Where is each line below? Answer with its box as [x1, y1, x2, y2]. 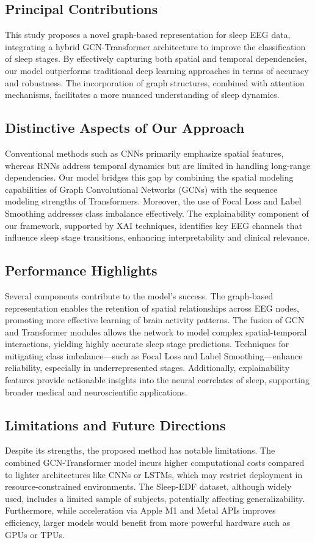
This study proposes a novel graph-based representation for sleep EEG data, [5, 28, 291, 41]
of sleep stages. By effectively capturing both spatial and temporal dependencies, [5, 52, 307, 65]
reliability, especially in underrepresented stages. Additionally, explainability [5, 361, 290, 374]
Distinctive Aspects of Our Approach [5, 118, 245, 137]
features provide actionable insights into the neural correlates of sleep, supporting [5, 373, 310, 386]
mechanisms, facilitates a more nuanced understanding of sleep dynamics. [5, 88, 280, 101]
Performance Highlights [5, 261, 157, 280]
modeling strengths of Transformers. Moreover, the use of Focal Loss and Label [5, 195, 302, 208]
